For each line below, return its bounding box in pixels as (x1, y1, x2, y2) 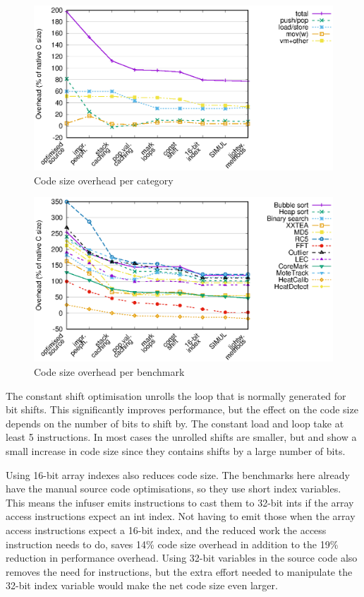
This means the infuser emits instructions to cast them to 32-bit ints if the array (6, 495, 354, 509)
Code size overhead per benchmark (34, 365, 185, 379)
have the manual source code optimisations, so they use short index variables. (6, 481, 341, 496)
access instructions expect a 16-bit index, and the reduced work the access (6, 522, 327, 537)
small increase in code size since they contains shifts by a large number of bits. (6, 443, 346, 458)
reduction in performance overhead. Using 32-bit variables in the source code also (6, 550, 358, 565)
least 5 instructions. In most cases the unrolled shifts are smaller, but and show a (6, 430, 357, 444)
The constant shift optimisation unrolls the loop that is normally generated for (6, 388, 346, 403)
